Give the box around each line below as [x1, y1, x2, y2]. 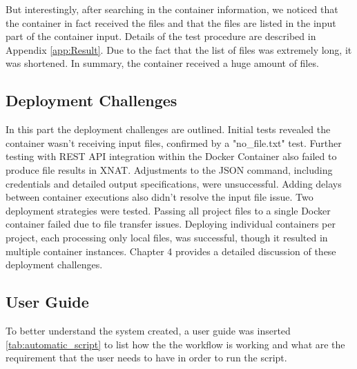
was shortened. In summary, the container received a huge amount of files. [6, 56, 319, 70]
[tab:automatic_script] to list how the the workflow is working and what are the [6, 337, 345, 351]
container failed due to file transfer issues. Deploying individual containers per [6, 217, 336, 231]
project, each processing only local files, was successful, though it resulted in [6, 230, 328, 244]
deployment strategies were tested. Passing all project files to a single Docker [6, 203, 331, 217]
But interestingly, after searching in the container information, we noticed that [6, 2, 338, 16]
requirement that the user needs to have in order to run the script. [6, 350, 287, 365]
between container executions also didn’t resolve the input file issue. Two [6, 190, 313, 204]
